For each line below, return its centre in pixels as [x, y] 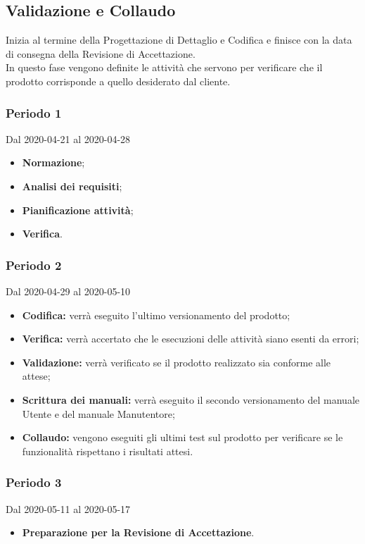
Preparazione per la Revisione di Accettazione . [138, 532]
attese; [36, 376]
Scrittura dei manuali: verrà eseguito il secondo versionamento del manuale [191, 399]
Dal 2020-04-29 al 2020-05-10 [68, 291]
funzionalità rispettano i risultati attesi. [108, 451]
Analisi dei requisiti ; [72, 186]
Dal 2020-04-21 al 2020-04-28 [68, 138]
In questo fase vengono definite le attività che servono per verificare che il [164, 67]
